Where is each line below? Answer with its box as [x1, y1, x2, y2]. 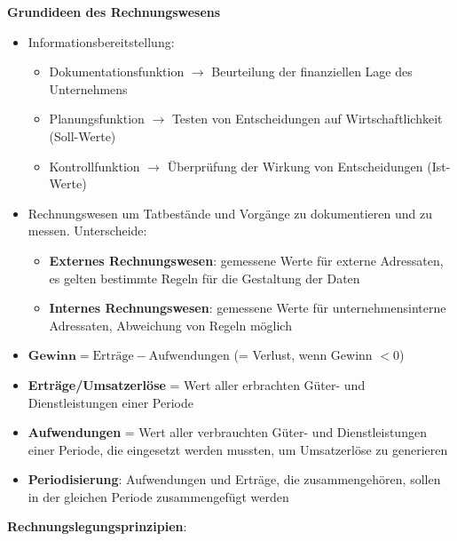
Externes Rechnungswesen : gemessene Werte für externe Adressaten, [49, 251, 444, 269]
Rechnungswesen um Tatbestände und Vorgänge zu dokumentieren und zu [28, 203, 432, 222]
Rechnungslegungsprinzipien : [7, 517, 187, 536]
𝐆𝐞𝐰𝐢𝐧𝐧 [28, 350, 76, 363]
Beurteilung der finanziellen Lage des [211, 62, 413, 81]
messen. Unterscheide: [28, 221, 147, 240]
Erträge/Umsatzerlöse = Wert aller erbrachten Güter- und [28, 375, 366, 394]
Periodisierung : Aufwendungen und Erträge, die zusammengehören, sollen [28, 470, 441, 489]
